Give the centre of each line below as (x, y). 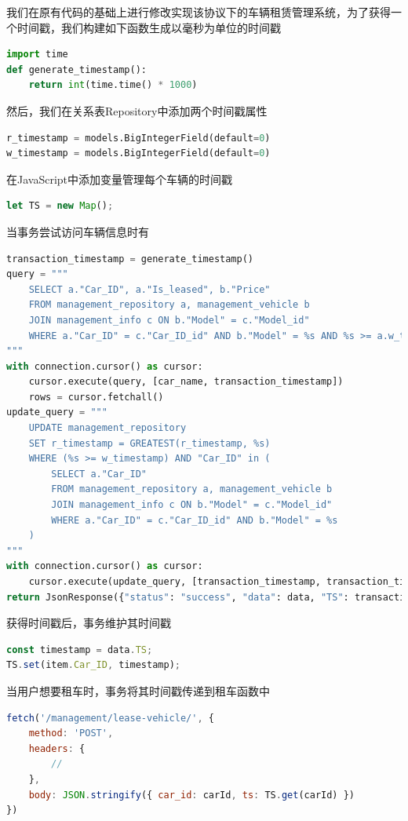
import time (37, 55)
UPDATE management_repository (107, 428)
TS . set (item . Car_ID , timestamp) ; (93, 665)
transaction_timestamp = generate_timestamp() (130, 259)
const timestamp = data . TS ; (80, 650)
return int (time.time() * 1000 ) (113, 85)
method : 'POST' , (71, 733)
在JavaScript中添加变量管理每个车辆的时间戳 (120, 179)
